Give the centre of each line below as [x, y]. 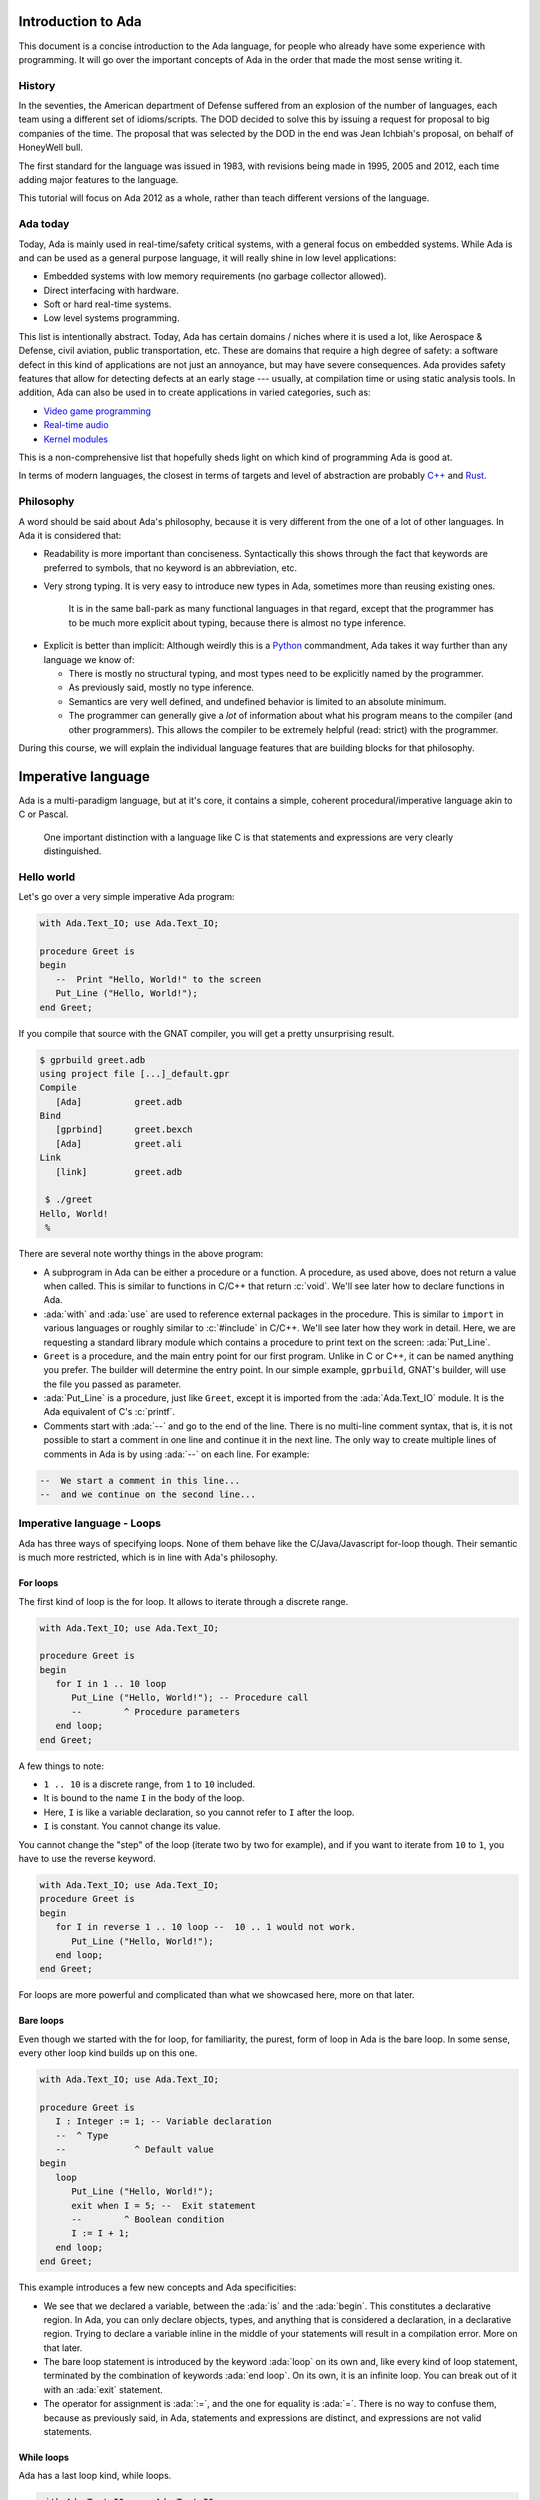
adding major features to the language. [98, 179]
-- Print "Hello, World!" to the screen [158, 979]
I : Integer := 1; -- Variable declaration [163, 2121]
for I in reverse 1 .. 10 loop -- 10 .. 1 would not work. [206, 1927]
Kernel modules [76, 439]
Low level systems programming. [111, 318]
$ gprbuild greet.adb [92, 1059]
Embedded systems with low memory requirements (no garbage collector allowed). [215, 276]
